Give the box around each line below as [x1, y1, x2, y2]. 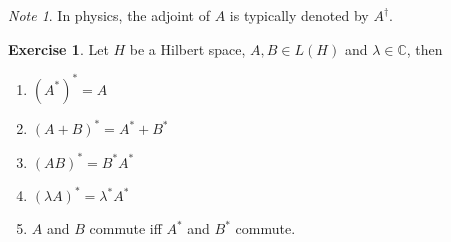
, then [406, 38, 443, 59]
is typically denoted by [229, 5, 369, 25]
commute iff [89, 218, 162, 239]
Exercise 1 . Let [8, 38, 109, 59]
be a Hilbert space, [129, 38, 246, 59]
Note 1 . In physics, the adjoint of [8, 5, 210, 25]
